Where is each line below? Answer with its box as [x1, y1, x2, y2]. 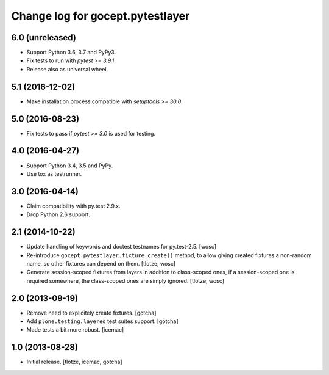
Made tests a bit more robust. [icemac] [26, 326, 124, 333]
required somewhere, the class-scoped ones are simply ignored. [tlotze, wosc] [26, 277, 225, 284]
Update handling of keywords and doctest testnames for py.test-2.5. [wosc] [26, 243, 216, 250]
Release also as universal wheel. [26, 65, 108, 73]
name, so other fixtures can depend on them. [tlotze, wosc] [26, 260, 176, 267]
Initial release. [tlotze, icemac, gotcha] [26, 358, 122, 366]
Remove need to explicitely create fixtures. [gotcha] [26, 309, 157, 316]
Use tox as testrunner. [26, 170, 82, 177]
